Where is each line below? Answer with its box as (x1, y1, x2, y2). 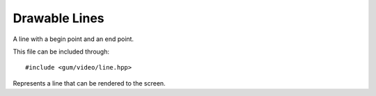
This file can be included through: (13, 47, 110, 56)
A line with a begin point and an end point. (13, 35, 134, 43)
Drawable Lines (13, 10, 104, 26)
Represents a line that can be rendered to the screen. (13, 79, 166, 87)
